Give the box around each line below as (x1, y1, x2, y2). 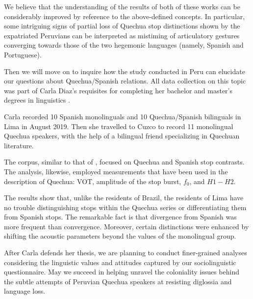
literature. (4, 140, 34, 150)
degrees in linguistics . (4, 95, 70, 105)
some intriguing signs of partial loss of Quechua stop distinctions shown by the (4, 21, 240, 31)
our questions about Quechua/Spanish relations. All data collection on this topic (4, 76, 246, 86)
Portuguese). (4, 49, 42, 59)
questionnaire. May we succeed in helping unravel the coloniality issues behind (4, 267, 239, 277)
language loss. (4, 286, 46, 296)
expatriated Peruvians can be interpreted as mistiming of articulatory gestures (4, 30, 240, 40)
